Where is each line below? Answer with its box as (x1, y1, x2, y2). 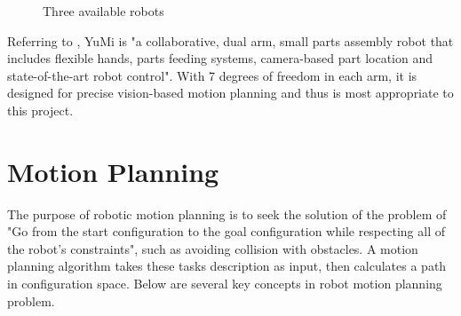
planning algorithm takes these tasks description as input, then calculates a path (7, 257, 447, 275)
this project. (7, 100, 74, 119)
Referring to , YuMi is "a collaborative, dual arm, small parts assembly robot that (7, 31, 454, 50)
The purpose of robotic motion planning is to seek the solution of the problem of (7, 204, 447, 223)
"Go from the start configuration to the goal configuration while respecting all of (7, 222, 445, 241)
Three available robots (43, 2, 164, 20)
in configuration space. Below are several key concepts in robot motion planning (7, 274, 442, 293)
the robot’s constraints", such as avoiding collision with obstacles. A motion (7, 239, 418, 257)
